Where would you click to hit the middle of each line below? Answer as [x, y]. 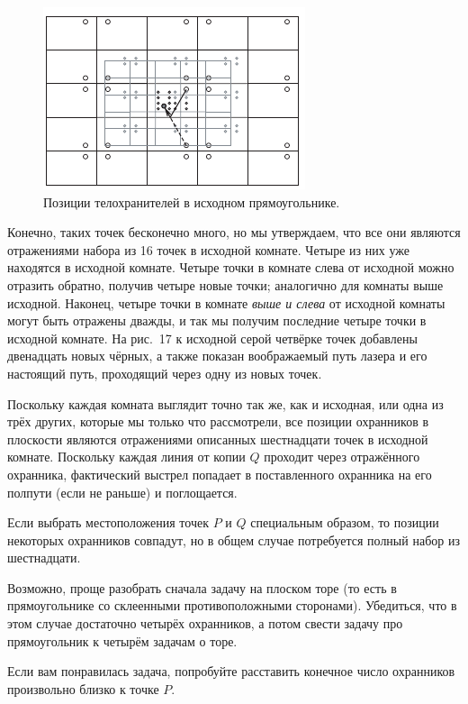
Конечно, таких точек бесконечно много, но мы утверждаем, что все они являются [234, 232]
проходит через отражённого [342, 457]
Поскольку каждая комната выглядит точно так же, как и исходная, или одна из [225, 403]
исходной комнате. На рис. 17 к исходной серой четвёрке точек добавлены [212, 338]
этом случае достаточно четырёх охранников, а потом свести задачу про [205, 623]
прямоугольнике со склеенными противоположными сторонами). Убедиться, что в [232, 605]
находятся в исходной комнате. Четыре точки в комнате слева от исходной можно [231, 267]
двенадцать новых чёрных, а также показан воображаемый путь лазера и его [217, 356]
